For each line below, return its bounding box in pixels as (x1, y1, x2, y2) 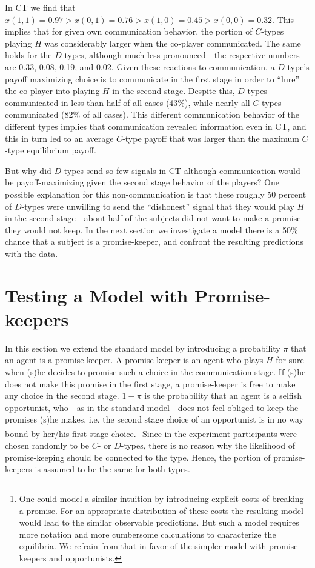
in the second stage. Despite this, (112, 84, 235, 97)
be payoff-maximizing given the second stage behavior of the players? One (5, 176, 279, 189)
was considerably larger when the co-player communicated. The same (44, 36, 301, 49)
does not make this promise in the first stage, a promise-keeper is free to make (5, 377, 296, 390)
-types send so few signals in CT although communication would (61, 164, 300, 176)
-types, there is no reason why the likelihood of (121, 439, 296, 452)
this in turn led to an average (5, 132, 114, 144)
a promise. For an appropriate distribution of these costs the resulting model (19, 504, 303, 516)
